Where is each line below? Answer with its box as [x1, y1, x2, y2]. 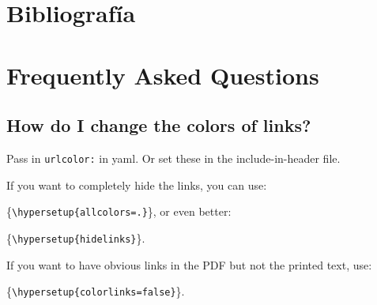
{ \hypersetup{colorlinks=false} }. [6, 283, 185, 299]
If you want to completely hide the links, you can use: [6, 176, 267, 193]
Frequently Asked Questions [6, 58, 319, 91]
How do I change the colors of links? [6, 113, 311, 137]
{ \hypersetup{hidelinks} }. [6, 229, 145, 246]
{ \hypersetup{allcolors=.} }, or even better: [6, 203, 232, 220]
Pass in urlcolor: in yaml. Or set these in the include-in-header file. [6, 149, 341, 166]
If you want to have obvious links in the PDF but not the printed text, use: [6, 256, 372, 273]
